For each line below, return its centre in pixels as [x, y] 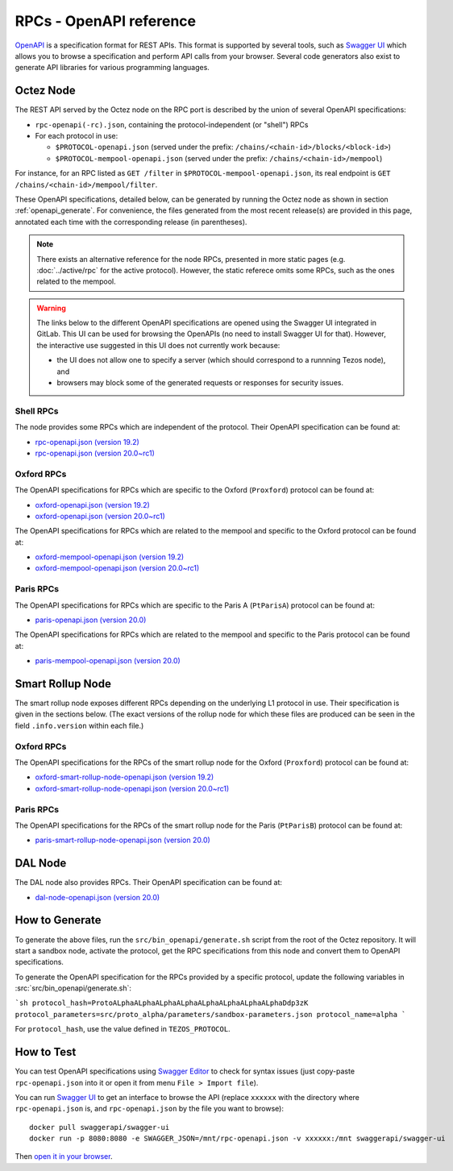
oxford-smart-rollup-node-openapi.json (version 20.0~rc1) [132, 788]
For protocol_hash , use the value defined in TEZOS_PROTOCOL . [123, 1029]
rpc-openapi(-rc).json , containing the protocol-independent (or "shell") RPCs [172, 124]
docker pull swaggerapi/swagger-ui [100, 1127]
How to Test [46, 1052]
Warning [51, 308]
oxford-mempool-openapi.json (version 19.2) [110, 557]
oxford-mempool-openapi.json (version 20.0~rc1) [117, 568]
